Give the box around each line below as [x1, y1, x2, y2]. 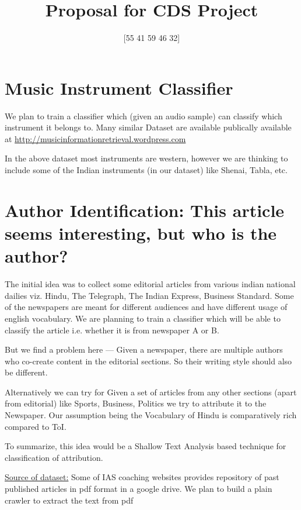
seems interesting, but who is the [5, 221, 277, 244]
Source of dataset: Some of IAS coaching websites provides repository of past [5, 471, 279, 483]
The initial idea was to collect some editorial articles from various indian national [5, 278, 296, 290]
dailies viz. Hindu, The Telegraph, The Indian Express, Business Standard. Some [5, 289, 294, 301]
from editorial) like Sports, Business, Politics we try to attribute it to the [5, 397, 267, 409]
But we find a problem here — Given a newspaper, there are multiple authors [5, 343, 283, 356]
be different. [5, 366, 48, 378]
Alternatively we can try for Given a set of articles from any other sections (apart [5, 385, 297, 398]
